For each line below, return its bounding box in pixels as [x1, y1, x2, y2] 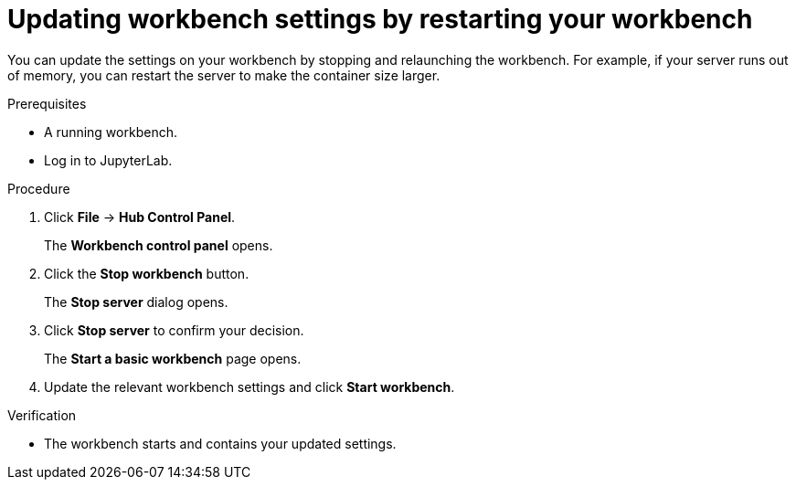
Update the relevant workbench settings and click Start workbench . [44, 378, 455, 395]
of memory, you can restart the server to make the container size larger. [7, 67, 440, 83]
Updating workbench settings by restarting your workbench [7, 4, 753, 35]
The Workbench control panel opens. [44, 237, 273, 253]
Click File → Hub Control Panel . [44, 208, 236, 225]
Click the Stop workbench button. [44, 265, 249, 281]
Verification [7, 407, 77, 423]
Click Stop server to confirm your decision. [44, 322, 304, 338]
